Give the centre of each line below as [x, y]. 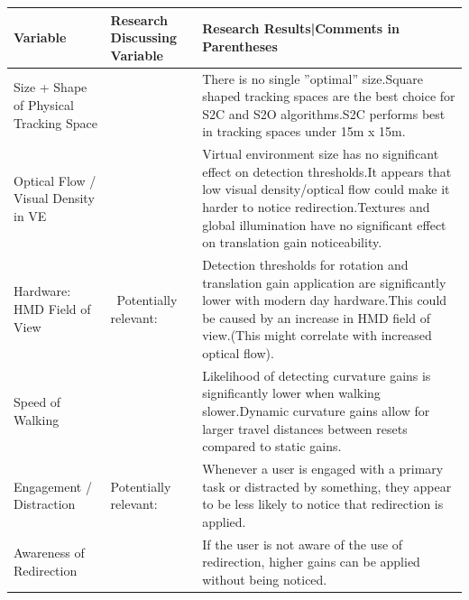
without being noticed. [265, 579]
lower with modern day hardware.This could [325, 300]
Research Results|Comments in [301, 28]
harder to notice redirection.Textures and [316, 206]
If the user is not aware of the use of [303, 544]
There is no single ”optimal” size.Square [313, 78]
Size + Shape [51, 87]
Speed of [37, 402]
